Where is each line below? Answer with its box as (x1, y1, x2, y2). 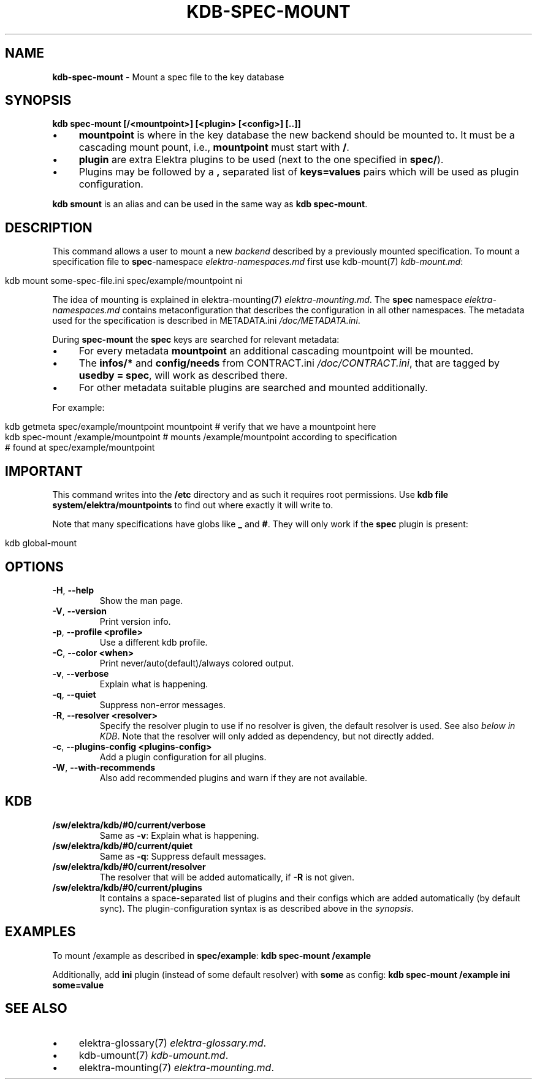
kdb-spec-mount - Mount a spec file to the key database (52, 71, 284, 82)
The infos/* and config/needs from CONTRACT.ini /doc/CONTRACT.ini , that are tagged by (78, 357, 500, 370)
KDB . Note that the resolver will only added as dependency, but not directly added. (99, 730, 434, 741)
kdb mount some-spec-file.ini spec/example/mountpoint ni (5, 275, 243, 286)
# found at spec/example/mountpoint (5, 442, 155, 453)
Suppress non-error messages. (99, 699, 226, 710)
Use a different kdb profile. (99, 636, 208, 647)
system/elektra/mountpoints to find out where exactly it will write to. (52, 500, 333, 511)
